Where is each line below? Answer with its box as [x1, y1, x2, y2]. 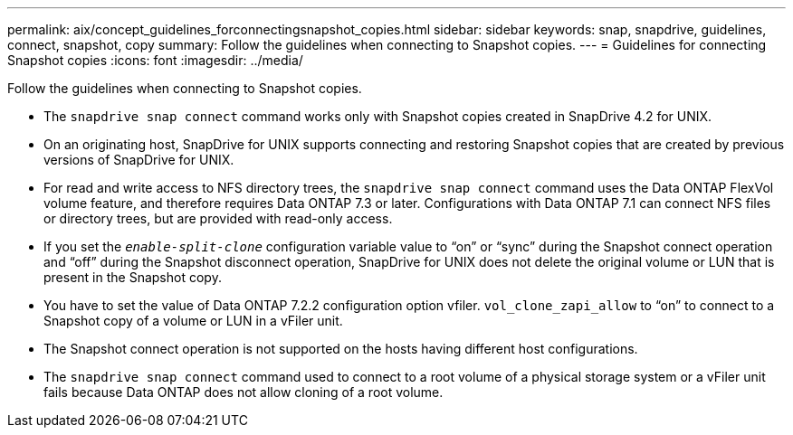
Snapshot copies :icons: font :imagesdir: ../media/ [7, 52, 303, 68]
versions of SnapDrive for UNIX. [43, 152, 234, 167]
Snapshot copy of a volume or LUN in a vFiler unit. [43, 313, 343, 328]
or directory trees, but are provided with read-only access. [43, 211, 393, 226]
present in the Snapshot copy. [43, 270, 222, 285]
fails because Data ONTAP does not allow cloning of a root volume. [43, 384, 444, 400]
